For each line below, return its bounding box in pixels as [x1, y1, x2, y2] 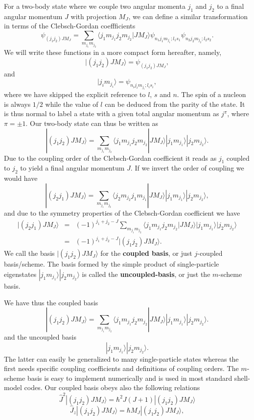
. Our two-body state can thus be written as [25, 118, 159, 128]
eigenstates [4, 269, 37, 279]
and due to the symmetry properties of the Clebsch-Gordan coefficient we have [4, 207, 240, 218]
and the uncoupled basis [4, 332, 76, 342]
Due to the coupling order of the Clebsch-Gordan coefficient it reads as [4, 152, 217, 163]
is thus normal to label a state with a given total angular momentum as [4, 108, 219, 119]
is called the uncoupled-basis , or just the [82, 269, 210, 279]
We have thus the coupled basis [4, 297, 98, 307]
